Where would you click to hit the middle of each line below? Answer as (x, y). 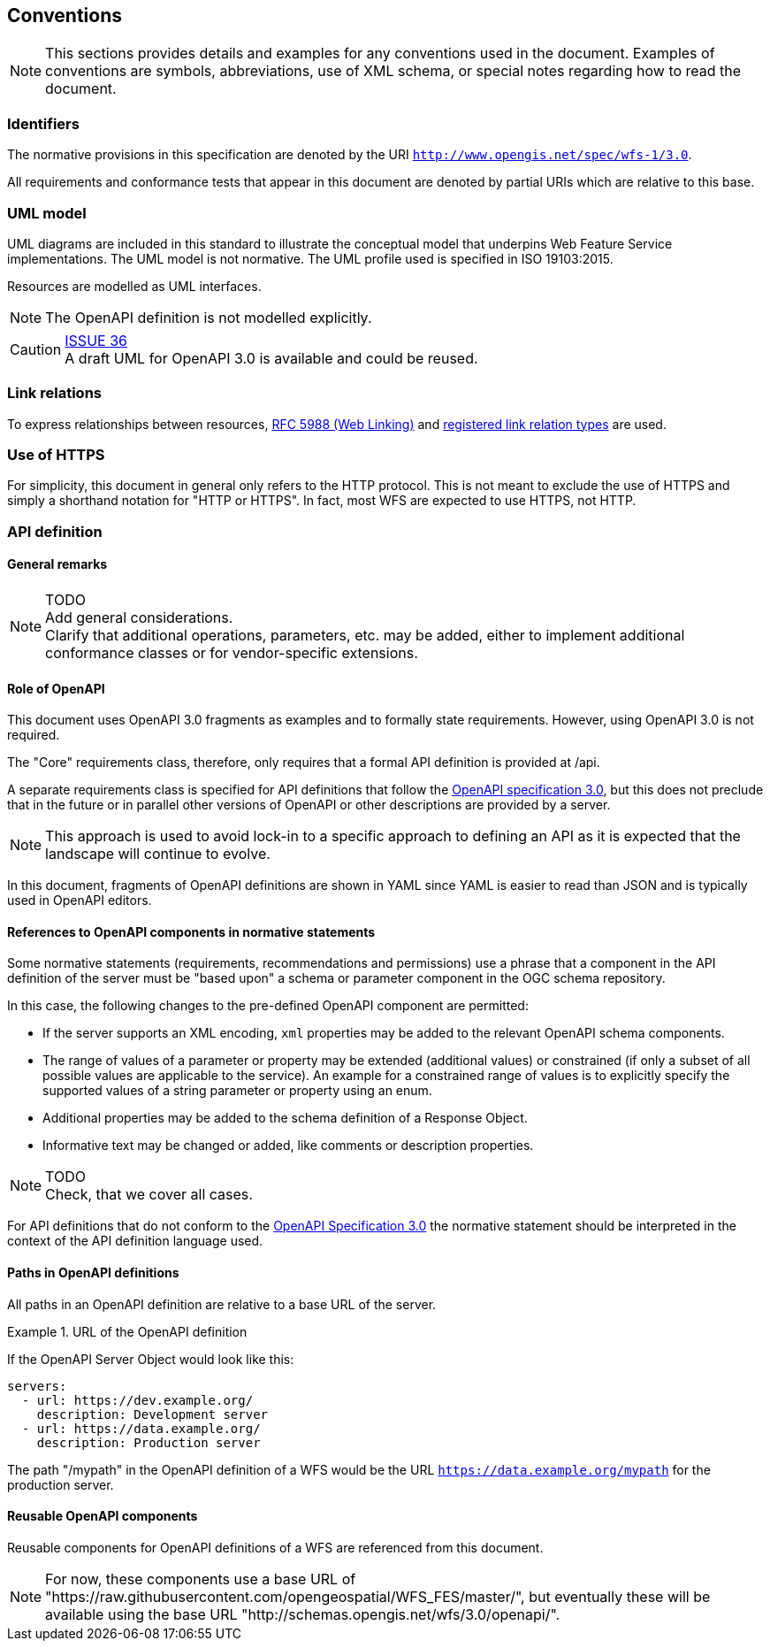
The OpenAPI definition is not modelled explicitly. (209, 317)
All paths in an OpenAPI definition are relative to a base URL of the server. (222, 1304)
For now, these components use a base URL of (201, 1579)
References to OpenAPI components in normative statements (191, 931)
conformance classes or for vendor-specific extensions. (232, 653)
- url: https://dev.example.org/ (137, 1400)
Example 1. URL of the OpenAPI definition (127, 1331)
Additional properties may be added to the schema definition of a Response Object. (285, 1118)
